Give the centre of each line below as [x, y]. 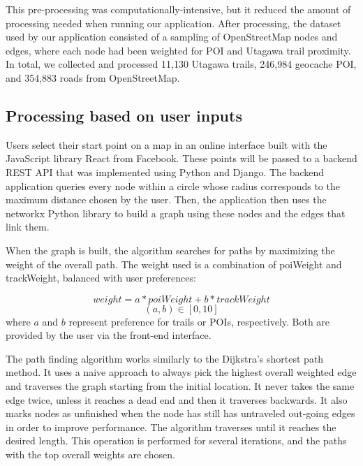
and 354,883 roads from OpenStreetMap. [93, 77]
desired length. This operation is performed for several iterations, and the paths [176, 440]
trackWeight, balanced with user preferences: [101, 278]
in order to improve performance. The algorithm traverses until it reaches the [171, 427]
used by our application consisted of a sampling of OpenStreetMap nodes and [172, 37]
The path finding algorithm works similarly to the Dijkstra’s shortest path [165, 358]
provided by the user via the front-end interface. [109, 335]
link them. [28, 227]
